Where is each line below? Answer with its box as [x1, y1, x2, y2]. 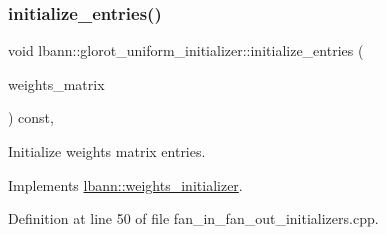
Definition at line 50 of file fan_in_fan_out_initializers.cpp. [8, 208, 379, 229]
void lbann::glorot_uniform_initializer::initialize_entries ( [8, 40, 364, 61]
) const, [8, 107, 54, 128]
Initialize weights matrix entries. [8, 141, 206, 161]
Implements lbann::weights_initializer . [8, 174, 243, 195]
